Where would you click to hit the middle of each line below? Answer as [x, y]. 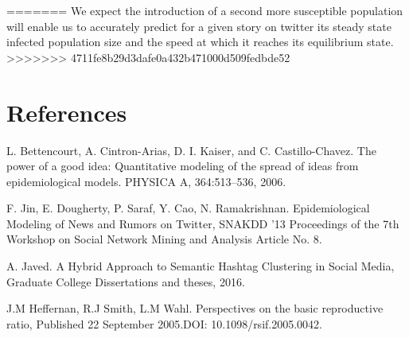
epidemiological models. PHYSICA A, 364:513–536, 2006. [146, 181]
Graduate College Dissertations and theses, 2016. [126, 281]
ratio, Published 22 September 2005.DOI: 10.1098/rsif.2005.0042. [164, 323]
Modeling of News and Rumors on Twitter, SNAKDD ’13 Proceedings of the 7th [203, 223]
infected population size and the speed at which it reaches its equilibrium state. [200, 42]
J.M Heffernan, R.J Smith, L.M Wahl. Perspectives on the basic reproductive [195, 308]
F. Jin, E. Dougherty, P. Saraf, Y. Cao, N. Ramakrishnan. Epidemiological [188, 208]
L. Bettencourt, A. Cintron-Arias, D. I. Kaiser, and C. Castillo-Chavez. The [191, 150]
